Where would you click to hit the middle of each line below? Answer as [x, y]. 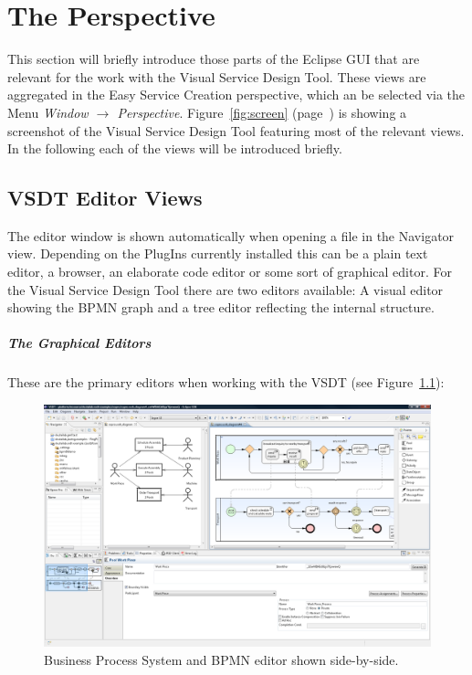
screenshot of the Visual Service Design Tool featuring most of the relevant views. [236, 130]
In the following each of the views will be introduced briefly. [175, 148]
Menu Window [48, 112]
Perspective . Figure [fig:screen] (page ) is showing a [262, 112]
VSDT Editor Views [105, 198]
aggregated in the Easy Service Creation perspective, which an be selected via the [236, 95]
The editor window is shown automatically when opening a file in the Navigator [231, 235]
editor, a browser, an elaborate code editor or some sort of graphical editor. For [230, 272]
